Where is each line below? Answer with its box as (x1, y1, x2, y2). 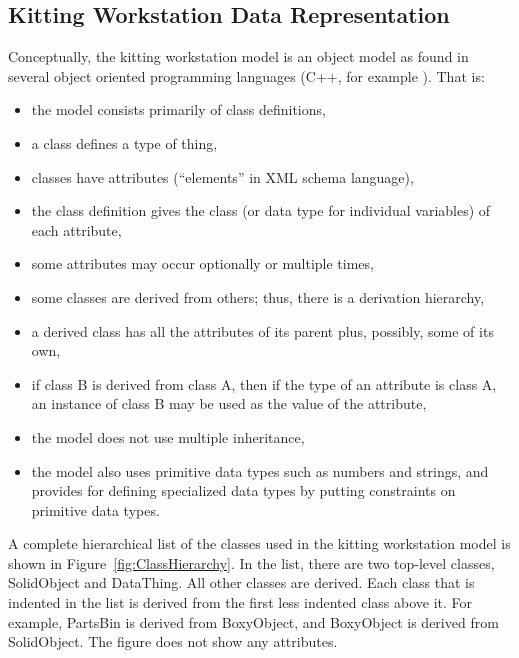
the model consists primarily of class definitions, (31, 99, 326, 120)
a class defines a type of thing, (31, 132, 218, 153)
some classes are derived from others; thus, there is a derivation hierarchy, (31, 286, 485, 307)
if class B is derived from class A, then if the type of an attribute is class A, (31, 373, 497, 394)
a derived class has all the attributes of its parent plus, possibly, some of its (31, 320, 494, 341)
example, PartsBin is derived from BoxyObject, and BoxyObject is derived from (8, 611, 499, 632)
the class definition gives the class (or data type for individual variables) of (31, 200, 491, 221)
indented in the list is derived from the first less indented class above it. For (8, 592, 473, 613)
